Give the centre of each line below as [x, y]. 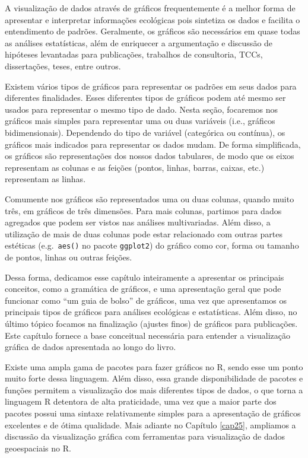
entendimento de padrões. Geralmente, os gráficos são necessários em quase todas [153, 31]
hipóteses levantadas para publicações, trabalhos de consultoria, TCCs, [134, 54]
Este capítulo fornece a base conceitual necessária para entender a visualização [147, 335]
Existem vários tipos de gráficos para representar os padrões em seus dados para [151, 86]
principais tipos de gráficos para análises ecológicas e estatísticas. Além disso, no [151, 312]
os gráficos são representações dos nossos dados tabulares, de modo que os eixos [150, 156]
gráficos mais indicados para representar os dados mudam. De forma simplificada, [153, 144]
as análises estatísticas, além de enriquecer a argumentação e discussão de [139, 42]
